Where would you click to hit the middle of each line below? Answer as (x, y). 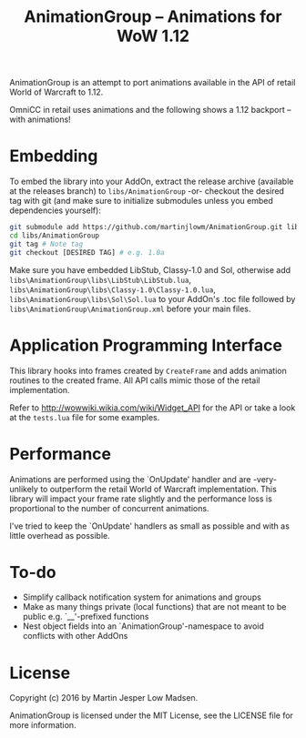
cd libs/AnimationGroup (55, 236)
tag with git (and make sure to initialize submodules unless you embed (141, 201)
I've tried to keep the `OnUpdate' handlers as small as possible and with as (149, 526)
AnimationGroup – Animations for (153, 17)
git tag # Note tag (46, 244)
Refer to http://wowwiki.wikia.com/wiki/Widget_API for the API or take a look (153, 408)
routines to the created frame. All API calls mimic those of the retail (135, 380)
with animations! (40, 119)
